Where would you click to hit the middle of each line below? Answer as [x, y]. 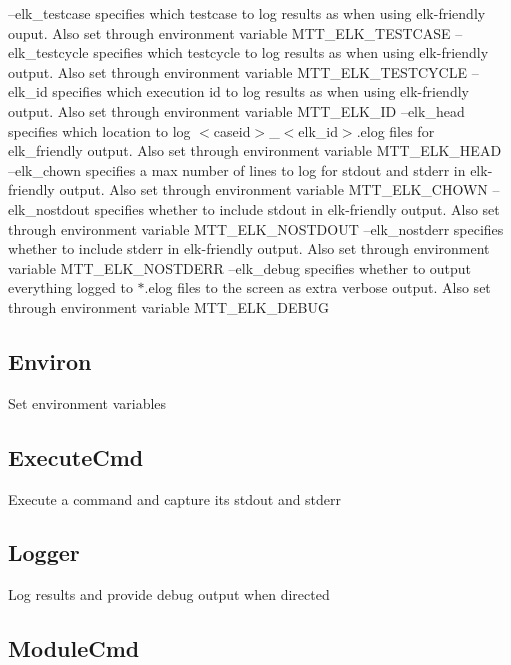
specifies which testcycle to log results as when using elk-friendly [291, 52]
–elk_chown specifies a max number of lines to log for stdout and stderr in [237, 169]
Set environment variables [87, 402]
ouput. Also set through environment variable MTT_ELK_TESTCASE [229, 32]
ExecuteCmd [76, 456]
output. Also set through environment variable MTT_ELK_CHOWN [273, 189]
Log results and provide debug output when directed [169, 594]
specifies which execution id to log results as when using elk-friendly [260, 91]
